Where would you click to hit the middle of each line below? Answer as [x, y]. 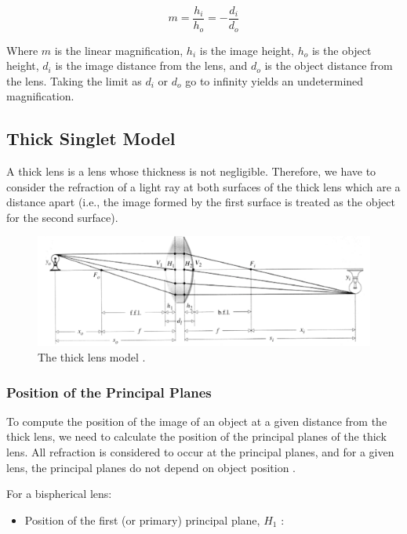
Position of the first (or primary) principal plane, [142, 519]
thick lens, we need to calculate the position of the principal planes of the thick [196, 436]
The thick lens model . [92, 357]
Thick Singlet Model [91, 138]
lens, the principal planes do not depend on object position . [151, 467]
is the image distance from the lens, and [151, 65]
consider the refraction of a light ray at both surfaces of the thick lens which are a [203, 186]
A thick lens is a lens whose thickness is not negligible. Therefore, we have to [191, 171]
